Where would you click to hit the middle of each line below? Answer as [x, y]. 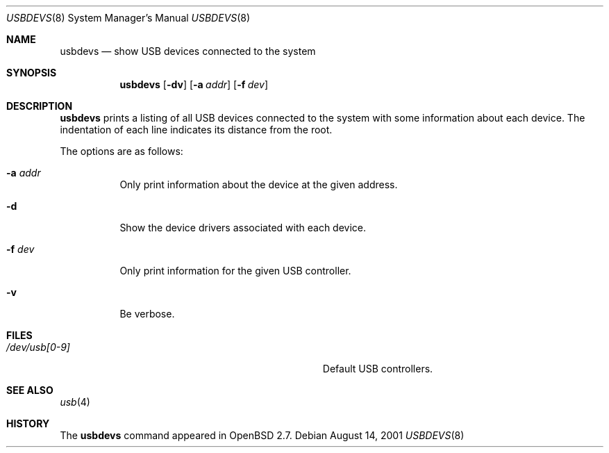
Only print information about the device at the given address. [259, 184]
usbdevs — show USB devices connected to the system [188, 51]
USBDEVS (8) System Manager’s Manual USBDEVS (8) [128, 18]
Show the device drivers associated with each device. [243, 228]
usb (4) [75, 402]
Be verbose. [147, 314]
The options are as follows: [122, 151]
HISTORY [28, 423]
